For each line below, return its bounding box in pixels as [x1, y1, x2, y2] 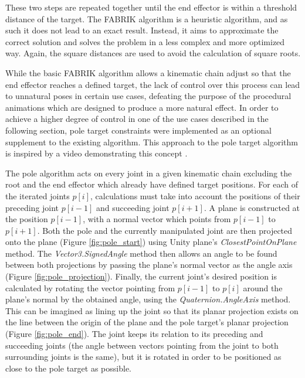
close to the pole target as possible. [5, 362, 131, 374]
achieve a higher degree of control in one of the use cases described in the [5, 113, 269, 125]
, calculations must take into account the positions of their [90, 189, 300, 202]
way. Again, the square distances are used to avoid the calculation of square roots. [5, 47, 301, 59]
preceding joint [5, 201, 59, 213]
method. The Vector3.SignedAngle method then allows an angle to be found [5, 247, 277, 259]
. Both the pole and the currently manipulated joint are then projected [37, 224, 293, 236]
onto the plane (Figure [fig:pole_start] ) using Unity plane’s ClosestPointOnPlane [5, 236, 297, 248]
